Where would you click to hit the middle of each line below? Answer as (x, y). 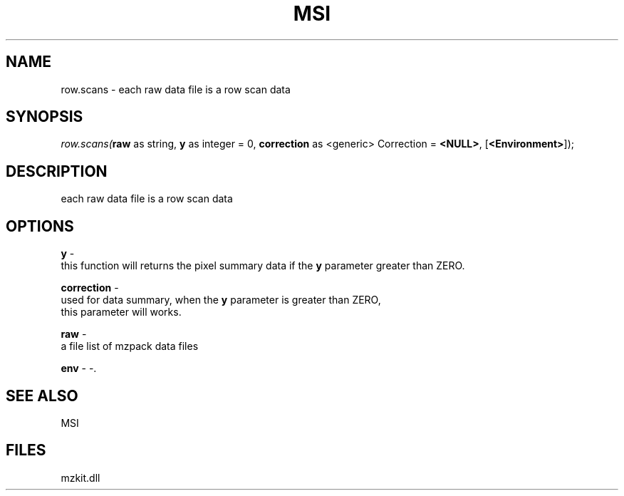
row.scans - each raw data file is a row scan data (176, 89)
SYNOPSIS (45, 117)
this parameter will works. (121, 312)
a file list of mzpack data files (130, 346)
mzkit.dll (80, 477)
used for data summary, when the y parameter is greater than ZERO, (221, 300)
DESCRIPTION (57, 171)
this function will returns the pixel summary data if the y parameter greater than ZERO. (263, 266)
